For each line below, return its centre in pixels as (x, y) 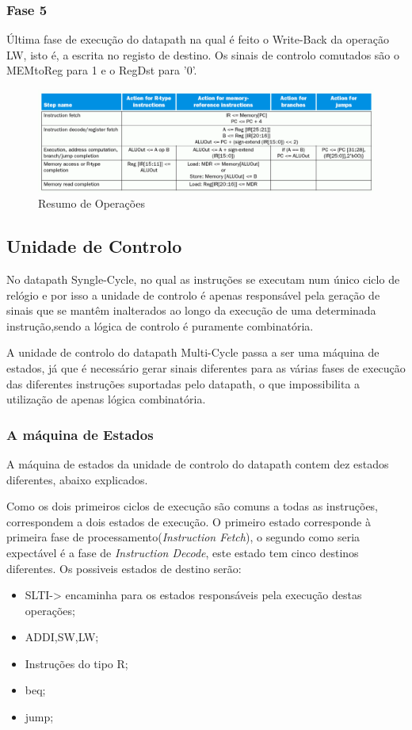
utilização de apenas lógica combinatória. (106, 399)
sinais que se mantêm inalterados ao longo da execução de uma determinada (191, 310)
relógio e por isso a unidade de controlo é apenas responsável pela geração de (193, 294)
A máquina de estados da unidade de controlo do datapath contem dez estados (198, 463)
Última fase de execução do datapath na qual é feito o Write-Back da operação (198, 39)
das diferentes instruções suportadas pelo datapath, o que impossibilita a (183, 383)
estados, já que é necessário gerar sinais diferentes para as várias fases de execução (206, 367)
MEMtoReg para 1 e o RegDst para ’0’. (102, 70)
